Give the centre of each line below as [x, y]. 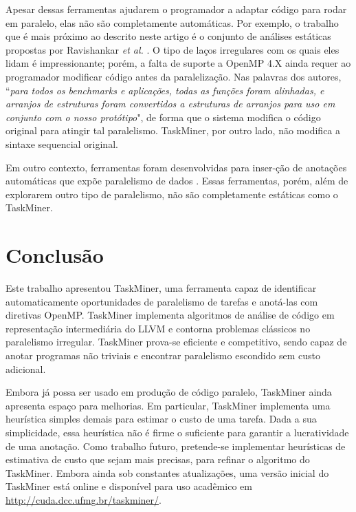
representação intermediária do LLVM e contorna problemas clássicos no [158, 328]
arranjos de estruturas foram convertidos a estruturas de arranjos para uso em [170, 104]
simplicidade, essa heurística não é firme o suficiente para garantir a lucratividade [177, 432]
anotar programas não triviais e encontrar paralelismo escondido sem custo [163, 355]
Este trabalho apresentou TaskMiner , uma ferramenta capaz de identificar [161, 288]
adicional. [26, 369]
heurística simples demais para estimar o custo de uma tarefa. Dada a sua [161, 419]
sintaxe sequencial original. [62, 143]
